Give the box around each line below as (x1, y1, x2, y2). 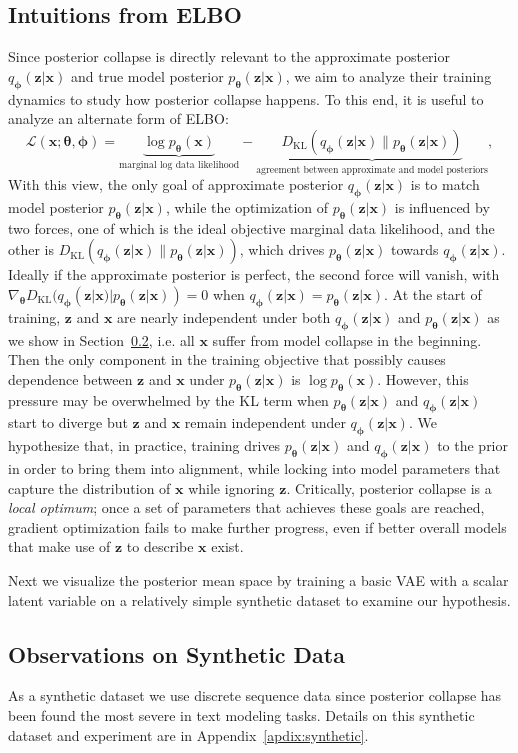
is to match (410, 174, 480, 195)
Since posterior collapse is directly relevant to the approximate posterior (8, 46, 450, 67)
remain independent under (184, 412, 346, 433)
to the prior (437, 435, 508, 456)
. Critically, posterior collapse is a (286, 477, 492, 498)
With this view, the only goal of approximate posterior (8, 174, 344, 195)
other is (8, 239, 55, 260)
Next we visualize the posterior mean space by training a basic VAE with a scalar (8, 569, 509, 590)
